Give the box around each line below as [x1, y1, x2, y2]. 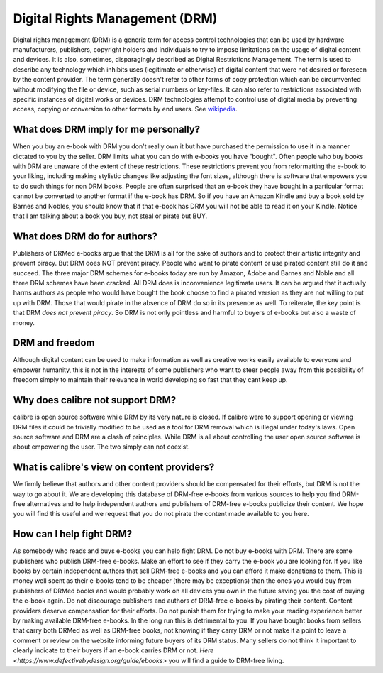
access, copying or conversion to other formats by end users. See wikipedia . [13, 105, 238, 114]
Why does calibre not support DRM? [13, 394, 177, 406]
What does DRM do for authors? [13, 230, 157, 242]
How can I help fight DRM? [13, 528, 133, 540]
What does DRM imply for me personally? [13, 124, 201, 136]
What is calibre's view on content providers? [13, 461, 215, 474]
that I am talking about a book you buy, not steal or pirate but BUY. [13, 212, 208, 220]
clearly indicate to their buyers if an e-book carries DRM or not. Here [13, 646, 214, 655]
